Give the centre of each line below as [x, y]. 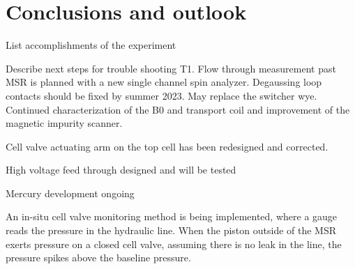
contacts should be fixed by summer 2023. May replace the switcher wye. [161, 95]
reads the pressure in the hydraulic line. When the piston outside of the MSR [171, 230]
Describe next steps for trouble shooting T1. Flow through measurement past [171, 68]
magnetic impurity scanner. [64, 123]
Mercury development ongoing [70, 193]
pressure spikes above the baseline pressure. [98, 258]
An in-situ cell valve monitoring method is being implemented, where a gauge [172, 216]
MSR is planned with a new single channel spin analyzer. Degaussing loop [164, 82]
